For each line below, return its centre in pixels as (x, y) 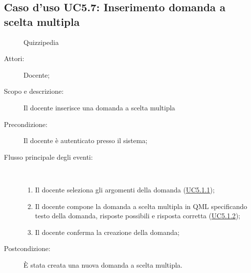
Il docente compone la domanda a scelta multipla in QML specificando (141, 206)
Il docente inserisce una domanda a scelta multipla (99, 107)
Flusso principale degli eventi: (48, 157)
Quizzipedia (41, 42)
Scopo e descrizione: (34, 91)
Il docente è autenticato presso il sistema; (86, 140)
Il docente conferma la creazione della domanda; (107, 232)
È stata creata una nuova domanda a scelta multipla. (103, 264)
